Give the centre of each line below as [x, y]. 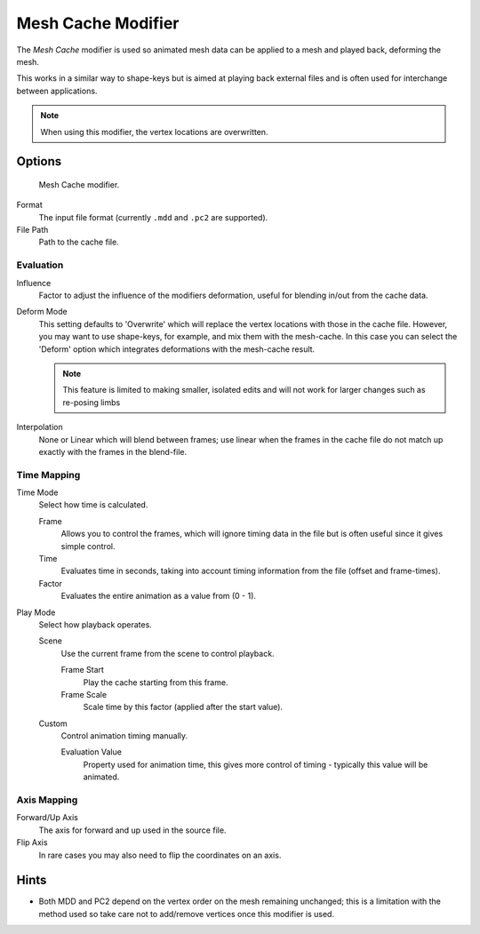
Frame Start [82, 670]
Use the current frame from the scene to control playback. [168, 653]
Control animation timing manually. [124, 736]
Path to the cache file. [79, 242]
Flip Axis [32, 842]
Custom [53, 723]
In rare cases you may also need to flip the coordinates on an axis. [160, 855]
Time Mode [37, 492]
